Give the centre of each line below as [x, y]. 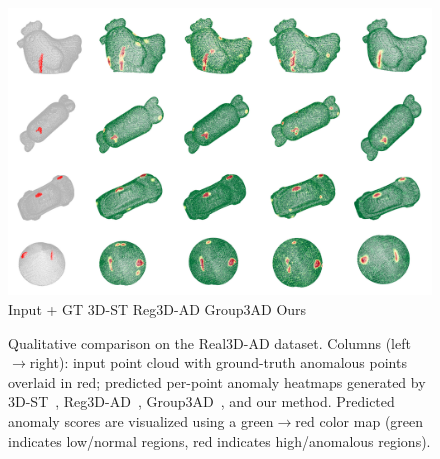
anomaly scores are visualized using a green [141, 420]
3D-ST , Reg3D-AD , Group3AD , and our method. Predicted [201, 401]
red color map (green [359, 420]
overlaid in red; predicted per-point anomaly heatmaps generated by [217, 381]
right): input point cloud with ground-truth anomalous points [218, 362]
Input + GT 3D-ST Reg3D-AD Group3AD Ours [157, 308]
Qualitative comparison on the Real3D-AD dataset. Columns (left [209, 342]
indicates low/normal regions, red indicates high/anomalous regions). [219, 440]
